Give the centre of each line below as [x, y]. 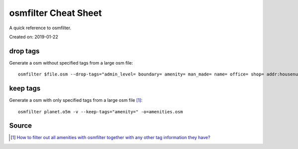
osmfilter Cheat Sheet [55, 13]
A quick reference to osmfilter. [40, 28]
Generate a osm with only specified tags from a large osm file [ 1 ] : [76, 100]
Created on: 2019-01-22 [34, 37]
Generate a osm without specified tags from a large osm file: [71, 63]
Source [21, 126]
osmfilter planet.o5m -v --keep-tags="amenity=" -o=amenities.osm [101, 112]
